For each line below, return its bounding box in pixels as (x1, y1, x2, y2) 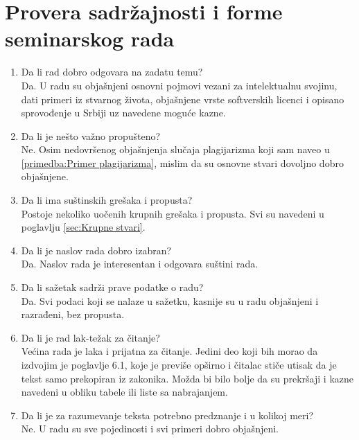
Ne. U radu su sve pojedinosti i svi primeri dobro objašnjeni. (21, 421, 279, 436)
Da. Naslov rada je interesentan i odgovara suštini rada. (21, 256, 259, 271)
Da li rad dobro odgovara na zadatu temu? (21, 64, 203, 79)
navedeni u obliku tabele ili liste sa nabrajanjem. (21, 385, 228, 399)
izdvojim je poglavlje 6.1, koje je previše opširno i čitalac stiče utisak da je (21, 358, 337, 371)
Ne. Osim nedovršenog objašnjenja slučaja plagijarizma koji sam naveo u (21, 142, 330, 157)
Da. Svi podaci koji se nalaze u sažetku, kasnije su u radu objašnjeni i (21, 293, 319, 308)
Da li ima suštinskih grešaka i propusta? (21, 193, 193, 207)
